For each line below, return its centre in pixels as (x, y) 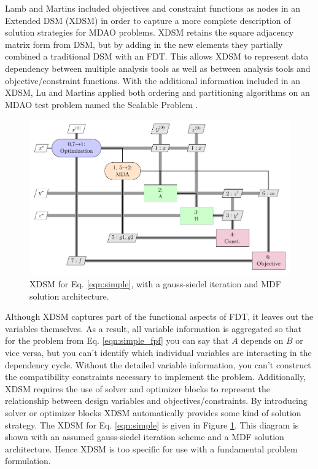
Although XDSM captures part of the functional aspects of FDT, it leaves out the (159, 316)
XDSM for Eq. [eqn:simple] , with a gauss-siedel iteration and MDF (155, 283)
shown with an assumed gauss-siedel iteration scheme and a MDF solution (145, 437)
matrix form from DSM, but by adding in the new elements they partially (144, 44)
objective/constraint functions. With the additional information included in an (153, 80)
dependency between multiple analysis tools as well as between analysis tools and (158, 68)
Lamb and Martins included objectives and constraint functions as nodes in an (153, 8)
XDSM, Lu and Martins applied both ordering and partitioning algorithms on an (157, 92)
